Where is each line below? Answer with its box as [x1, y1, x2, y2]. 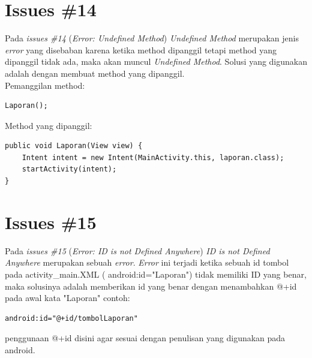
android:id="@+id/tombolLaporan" [5, 314, 138, 323]
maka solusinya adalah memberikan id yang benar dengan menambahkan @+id [5, 279, 297, 292]
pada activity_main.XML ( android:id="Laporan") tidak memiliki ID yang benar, [5, 267, 307, 280]
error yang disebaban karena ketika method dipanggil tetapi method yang [5, 43, 277, 56]
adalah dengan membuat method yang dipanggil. [5, 67, 185, 79]
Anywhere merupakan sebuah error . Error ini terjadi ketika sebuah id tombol [5, 256, 289, 269]
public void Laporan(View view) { [5, 142, 143, 151]
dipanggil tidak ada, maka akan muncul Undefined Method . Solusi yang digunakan [5, 55, 307, 68]
